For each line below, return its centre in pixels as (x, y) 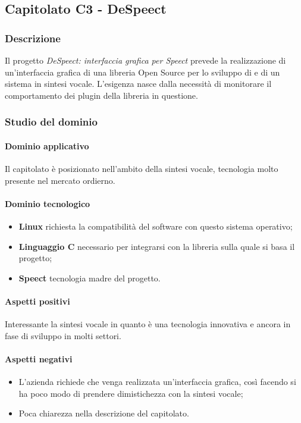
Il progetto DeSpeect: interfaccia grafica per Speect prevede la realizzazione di (145, 60)
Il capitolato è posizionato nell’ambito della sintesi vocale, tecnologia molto (142, 169)
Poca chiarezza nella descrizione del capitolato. (104, 413)
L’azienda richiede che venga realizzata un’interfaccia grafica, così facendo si (157, 382)
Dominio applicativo (47, 145)
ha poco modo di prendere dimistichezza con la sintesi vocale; (131, 393)
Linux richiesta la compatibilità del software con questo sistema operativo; (156, 226)
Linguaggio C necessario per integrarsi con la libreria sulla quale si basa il (157, 246)
